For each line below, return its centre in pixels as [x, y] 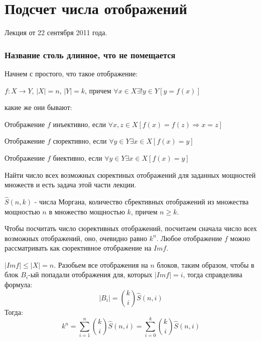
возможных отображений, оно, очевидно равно [76, 238]
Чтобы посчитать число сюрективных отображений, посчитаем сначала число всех [131, 228]
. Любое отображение [189, 238]
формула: [19, 285]
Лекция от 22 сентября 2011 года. [56, 32]
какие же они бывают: [38, 107]
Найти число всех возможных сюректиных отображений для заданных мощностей [130, 175]
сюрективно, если [80, 141]
